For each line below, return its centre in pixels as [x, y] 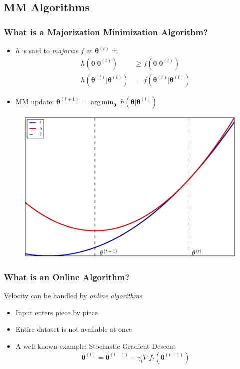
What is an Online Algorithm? [67, 277]
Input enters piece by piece [57, 312]
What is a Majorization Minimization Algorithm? [106, 32]
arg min [102, 102]
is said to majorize [50, 50]
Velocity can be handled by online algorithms [73, 296]
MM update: [35, 101]
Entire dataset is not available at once [74, 329]
